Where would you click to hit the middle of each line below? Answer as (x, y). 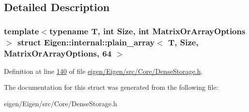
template (22, 31)
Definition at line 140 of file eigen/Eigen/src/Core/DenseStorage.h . (103, 71)
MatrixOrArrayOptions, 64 (58, 53)
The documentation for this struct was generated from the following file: (111, 87)
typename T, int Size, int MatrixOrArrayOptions (147, 31)
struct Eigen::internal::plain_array (86, 42)
